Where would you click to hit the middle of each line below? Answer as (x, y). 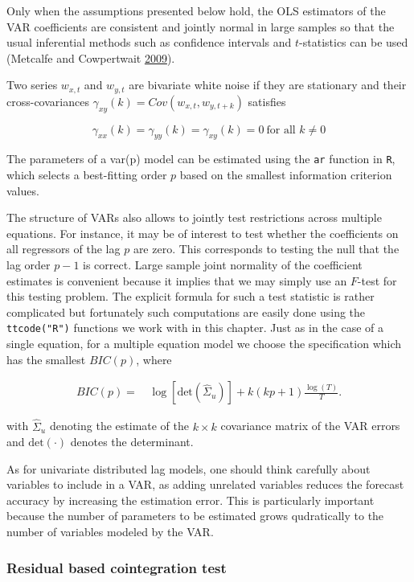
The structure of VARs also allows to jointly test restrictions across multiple (194, 217)
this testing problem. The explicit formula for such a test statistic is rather (191, 296)
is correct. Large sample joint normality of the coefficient (223, 265)
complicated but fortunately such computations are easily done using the (186, 311)
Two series (32, 85)
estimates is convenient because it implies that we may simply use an (177, 280)
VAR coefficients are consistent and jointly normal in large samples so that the (201, 26)
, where (154, 359)
